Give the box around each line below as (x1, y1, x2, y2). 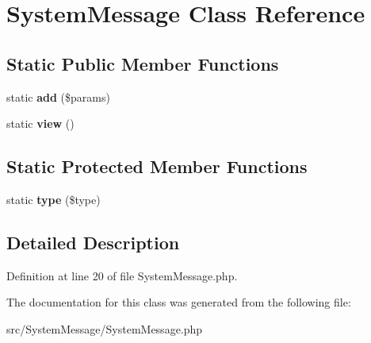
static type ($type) (6, 191, 101, 207)
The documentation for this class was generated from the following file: (6, 294, 351, 310)
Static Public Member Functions (6, 51, 279, 75)
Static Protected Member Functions (6, 154, 308, 179)
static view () (6, 115, 75, 132)
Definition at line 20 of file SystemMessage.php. (6, 267, 238, 283)
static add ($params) (6, 88, 110, 105)
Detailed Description (6, 229, 180, 254)
